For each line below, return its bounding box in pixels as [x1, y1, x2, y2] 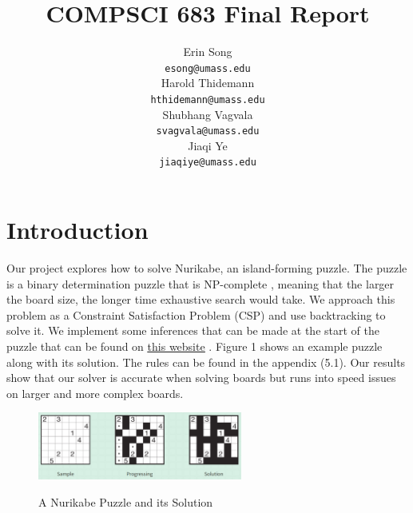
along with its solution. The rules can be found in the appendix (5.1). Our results [6, 353, 406, 370]
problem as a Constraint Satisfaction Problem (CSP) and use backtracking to [6, 306, 386, 323]
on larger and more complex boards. [6, 384, 184, 401]
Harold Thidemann [161, 74, 255, 91]
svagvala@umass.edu [156, 125, 260, 137]
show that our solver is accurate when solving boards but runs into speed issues [6, 369, 396, 386]
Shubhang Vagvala [162, 105, 253, 122]
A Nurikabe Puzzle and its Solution [38, 493, 213, 510]
